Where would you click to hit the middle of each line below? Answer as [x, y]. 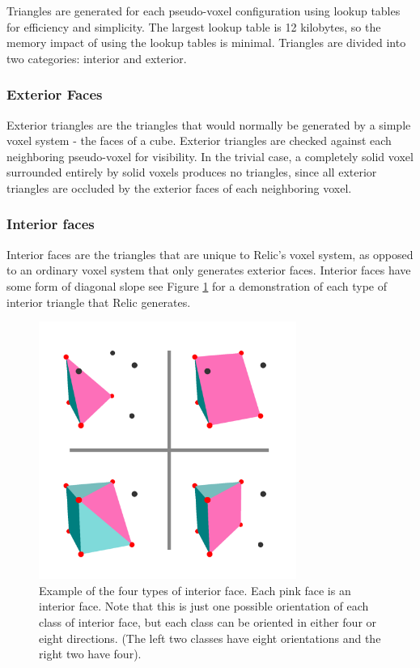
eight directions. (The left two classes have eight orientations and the [210, 638]
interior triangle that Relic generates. [99, 302]
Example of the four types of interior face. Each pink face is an [195, 590]
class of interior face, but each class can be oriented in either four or [208, 621]
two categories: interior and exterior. [97, 58]
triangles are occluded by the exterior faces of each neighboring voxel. [179, 187]
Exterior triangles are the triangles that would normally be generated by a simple [209, 124]
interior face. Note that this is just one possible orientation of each [204, 606]
